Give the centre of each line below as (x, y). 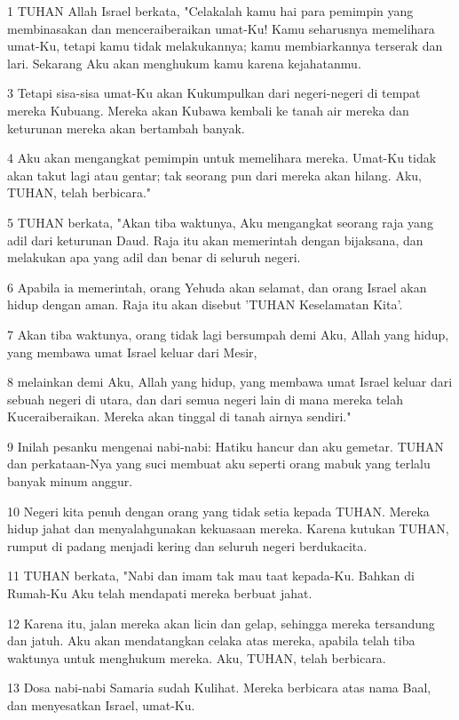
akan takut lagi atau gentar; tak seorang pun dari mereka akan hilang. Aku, (214, 175)
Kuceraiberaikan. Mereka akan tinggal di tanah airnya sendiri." (179, 416)
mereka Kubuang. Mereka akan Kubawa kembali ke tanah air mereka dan (208, 110)
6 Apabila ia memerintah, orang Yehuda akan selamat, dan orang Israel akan (217, 287)
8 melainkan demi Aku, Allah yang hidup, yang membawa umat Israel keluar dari (230, 382)
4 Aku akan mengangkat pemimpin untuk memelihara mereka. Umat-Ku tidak (222, 158)
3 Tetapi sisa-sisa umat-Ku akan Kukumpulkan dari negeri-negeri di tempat (214, 93)
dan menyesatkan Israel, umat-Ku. (101, 705)
